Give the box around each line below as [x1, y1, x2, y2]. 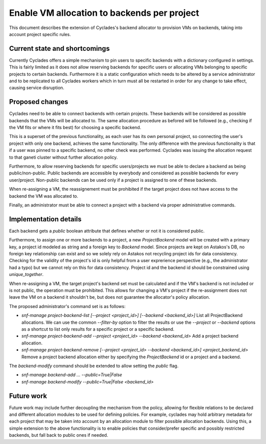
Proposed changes [9, 98, 68, 106]
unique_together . [9, 272, 44, 277]
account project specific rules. [9, 31, 71, 37]
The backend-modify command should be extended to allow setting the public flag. [9, 363, 179, 369]
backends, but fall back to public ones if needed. [9, 432, 108, 438]
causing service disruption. [9, 85, 65, 91]
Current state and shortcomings [9, 44, 110, 53]
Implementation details [9, 215, 82, 223]
